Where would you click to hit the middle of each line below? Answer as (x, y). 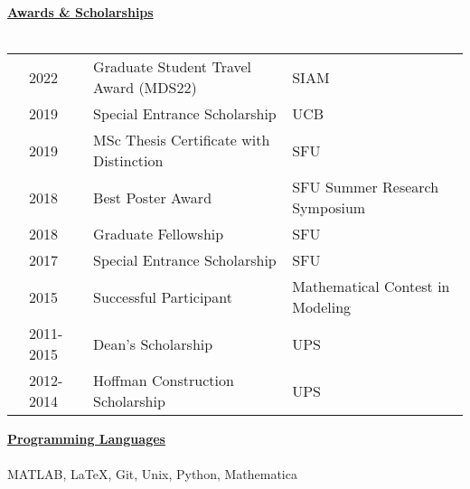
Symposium (329, 208)
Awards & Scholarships (80, 12)
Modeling (322, 307)
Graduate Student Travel (173, 67)
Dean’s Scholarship (153, 343)
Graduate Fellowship (159, 234)
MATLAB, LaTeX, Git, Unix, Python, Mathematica (152, 474)
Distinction (128, 161)
